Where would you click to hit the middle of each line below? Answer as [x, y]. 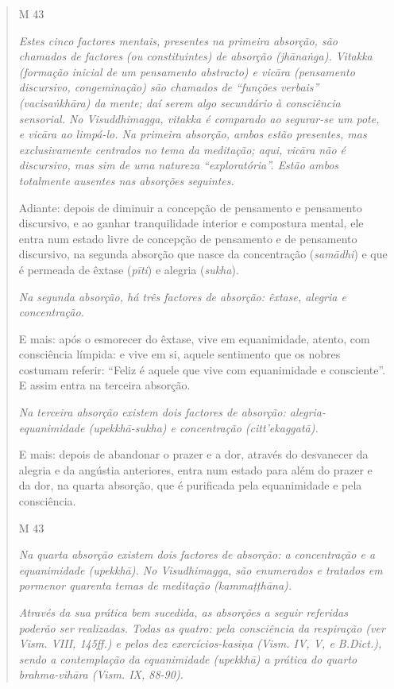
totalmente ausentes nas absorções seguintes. [126, 180]
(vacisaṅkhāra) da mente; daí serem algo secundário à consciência [180, 102]
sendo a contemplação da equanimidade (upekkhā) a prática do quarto [188, 658]
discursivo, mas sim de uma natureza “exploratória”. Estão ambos [179, 165]
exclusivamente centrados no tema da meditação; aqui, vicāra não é [182, 149]
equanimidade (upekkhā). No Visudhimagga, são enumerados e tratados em [201, 569]
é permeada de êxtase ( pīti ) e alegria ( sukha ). [129, 269]
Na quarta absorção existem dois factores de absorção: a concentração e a [197, 554]
